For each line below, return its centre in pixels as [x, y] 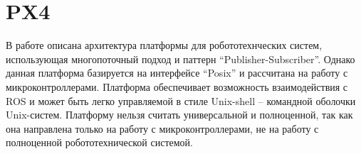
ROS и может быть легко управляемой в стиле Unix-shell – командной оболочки [181, 100]
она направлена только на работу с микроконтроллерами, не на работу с [162, 128]
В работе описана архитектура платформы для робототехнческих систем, [164, 45]
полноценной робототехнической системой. [100, 142]
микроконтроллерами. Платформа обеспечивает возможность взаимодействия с [177, 86]
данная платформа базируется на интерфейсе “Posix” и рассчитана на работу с [177, 73]
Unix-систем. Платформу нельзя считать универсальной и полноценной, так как [179, 115]
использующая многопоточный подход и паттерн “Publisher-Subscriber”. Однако [180, 59]
